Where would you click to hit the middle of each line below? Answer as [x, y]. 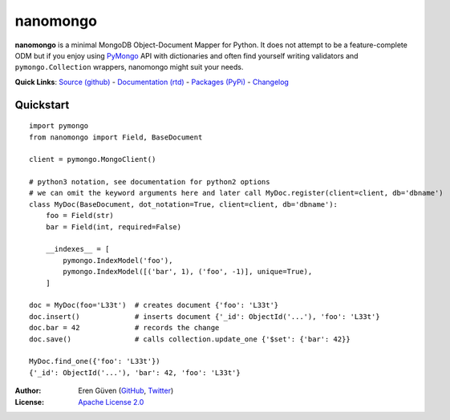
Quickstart [42, 105]
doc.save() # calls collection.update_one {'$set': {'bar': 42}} [190, 339]
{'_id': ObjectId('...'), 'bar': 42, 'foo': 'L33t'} [135, 372]
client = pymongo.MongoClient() [93, 160]
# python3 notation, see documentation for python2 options [150, 182]
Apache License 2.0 [111, 402]
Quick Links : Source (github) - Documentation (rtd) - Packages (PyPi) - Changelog [152, 82]
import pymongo [59, 126]
